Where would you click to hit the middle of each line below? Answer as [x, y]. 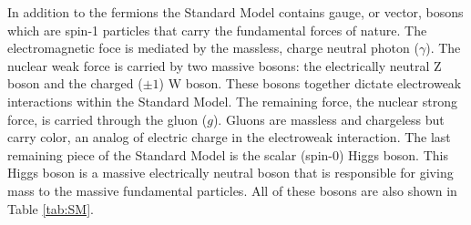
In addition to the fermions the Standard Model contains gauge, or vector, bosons [235, 12]
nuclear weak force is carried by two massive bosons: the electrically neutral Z [225, 65]
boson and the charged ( [75, 83]
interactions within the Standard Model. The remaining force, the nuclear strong [232, 101]
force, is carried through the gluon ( [108, 119]
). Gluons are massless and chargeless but [328, 119]
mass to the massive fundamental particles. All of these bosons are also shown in [232, 190]
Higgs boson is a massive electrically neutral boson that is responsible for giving [230, 173]
